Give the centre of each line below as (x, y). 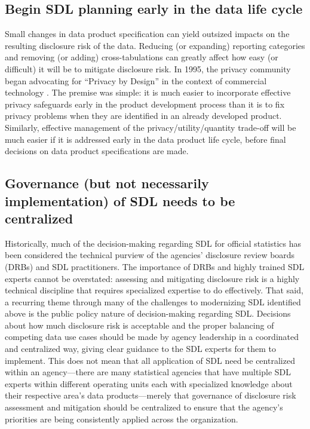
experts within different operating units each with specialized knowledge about (149, 383)
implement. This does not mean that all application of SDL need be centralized (150, 360)
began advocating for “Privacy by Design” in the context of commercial (136, 80)
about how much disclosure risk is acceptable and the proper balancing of (139, 325)
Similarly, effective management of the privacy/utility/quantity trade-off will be (151, 127)
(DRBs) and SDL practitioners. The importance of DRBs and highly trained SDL (155, 266)
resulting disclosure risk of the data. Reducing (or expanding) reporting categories (155, 45)
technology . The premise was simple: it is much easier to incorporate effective (148, 92)
